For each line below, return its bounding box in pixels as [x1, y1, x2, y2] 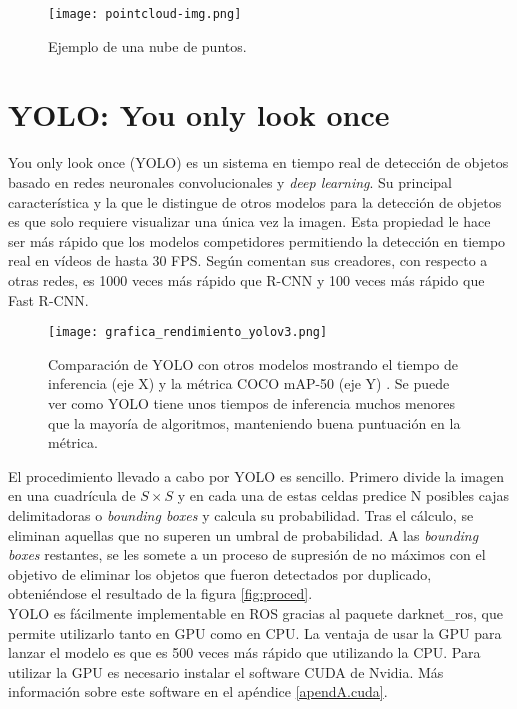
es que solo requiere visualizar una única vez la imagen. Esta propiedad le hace [8, 211, 491, 232]
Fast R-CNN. [8, 289, 89, 310]
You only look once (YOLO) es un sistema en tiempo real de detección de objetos [8, 152, 509, 173]
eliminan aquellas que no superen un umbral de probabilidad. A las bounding [8, 524, 479, 545]
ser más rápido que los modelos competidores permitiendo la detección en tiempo [8, 230, 506, 251]
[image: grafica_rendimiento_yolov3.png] [48, 325, 328, 340]
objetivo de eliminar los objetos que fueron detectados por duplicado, [8, 563, 432, 584]
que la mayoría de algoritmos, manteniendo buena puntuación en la [48, 412, 461, 433]
